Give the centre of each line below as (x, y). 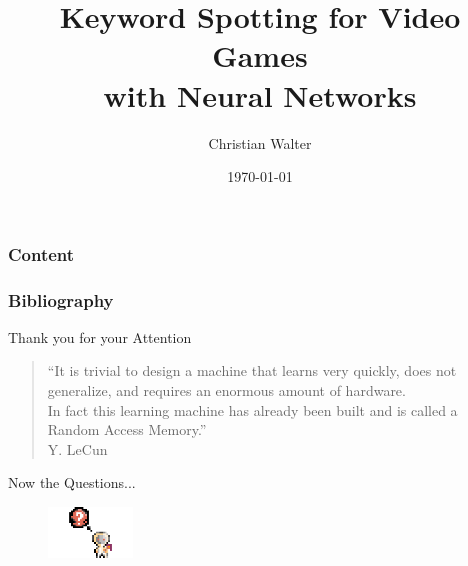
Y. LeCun (77, 448)
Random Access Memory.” (127, 429)
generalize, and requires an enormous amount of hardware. (226, 390)
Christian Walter (260, 142)
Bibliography (61, 299)
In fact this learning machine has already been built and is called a (252, 409)
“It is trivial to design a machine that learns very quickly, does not (252, 370)
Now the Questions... (72, 482)
